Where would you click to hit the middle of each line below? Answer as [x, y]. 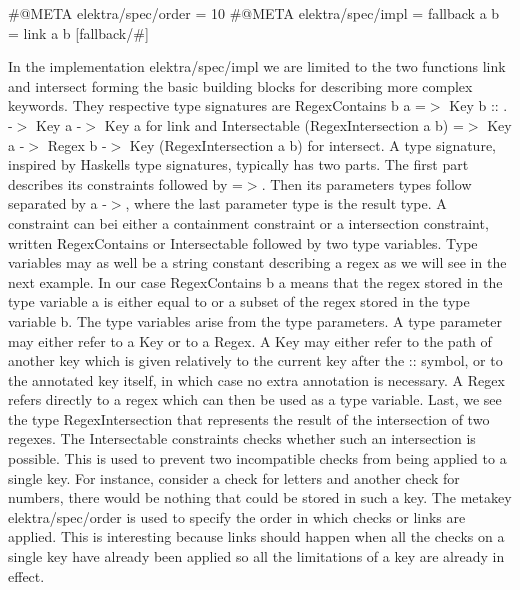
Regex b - [77, 144]
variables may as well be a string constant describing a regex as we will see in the [257, 262]
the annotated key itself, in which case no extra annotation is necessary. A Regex [256, 379]
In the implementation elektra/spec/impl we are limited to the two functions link [257, 66]
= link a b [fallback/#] [78, 32]
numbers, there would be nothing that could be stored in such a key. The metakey [260, 497]
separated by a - [57, 203]
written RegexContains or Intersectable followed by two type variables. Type [243, 242]
